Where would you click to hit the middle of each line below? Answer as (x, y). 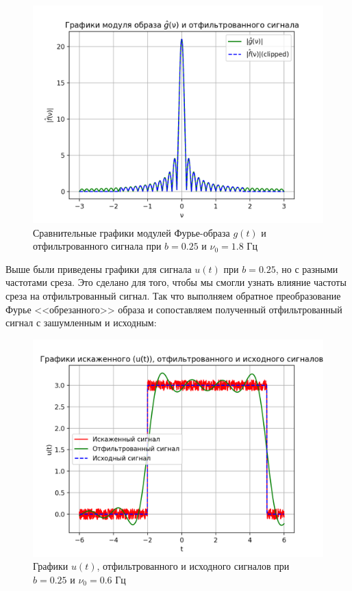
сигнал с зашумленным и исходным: (81, 323)
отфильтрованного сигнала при (97, 246)
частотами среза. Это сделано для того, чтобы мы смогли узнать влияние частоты (176, 282)
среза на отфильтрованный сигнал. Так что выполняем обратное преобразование (173, 295)
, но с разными (307, 268)
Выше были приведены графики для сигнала (99, 268)
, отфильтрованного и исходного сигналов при (193, 566)
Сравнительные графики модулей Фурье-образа (131, 232)
